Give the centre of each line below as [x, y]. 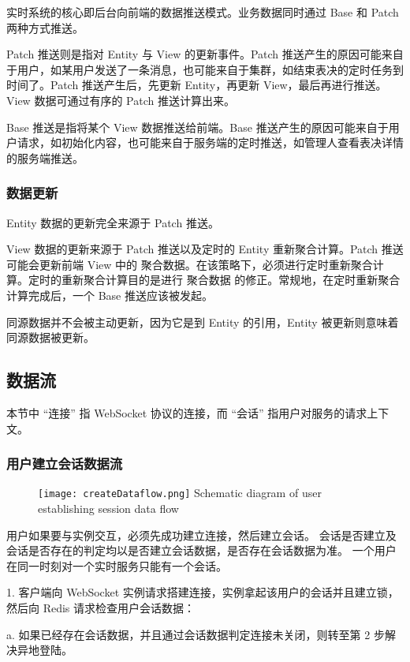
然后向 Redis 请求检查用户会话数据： [101, 607]
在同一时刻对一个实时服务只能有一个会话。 [117, 565]
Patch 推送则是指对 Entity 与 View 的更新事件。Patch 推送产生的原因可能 [194, 54]
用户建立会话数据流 [65, 464]
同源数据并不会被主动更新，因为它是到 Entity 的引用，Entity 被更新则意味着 [203, 322]
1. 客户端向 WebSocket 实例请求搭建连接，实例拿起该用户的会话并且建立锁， [203, 592]
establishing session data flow [108, 508]
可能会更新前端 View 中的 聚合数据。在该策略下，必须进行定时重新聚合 [190, 264]
